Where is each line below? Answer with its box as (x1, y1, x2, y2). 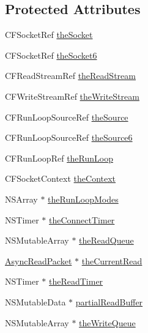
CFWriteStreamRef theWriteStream (5, 89, 139, 102)
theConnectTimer (48, 213, 115, 226)
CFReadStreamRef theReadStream (5, 69, 136, 82)
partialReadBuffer (75, 295, 143, 308)
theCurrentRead (81, 254, 142, 267)
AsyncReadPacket (5, 254, 72, 267)
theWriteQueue (79, 316, 136, 329)
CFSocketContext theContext (5, 172, 116, 185)
